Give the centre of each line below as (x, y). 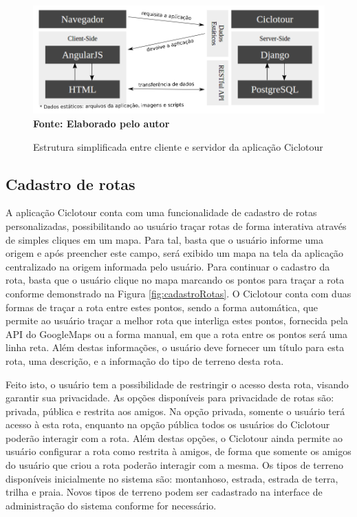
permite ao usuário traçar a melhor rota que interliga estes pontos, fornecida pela (177, 320)
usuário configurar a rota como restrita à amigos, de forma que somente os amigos (178, 451)
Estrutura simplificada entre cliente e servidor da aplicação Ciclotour (178, 146)
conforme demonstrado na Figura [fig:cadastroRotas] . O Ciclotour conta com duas (178, 293)
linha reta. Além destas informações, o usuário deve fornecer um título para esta (175, 347)
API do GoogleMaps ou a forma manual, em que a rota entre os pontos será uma (176, 334)
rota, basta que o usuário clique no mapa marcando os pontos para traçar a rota (175, 280)
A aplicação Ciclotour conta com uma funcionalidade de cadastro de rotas (161, 212)
